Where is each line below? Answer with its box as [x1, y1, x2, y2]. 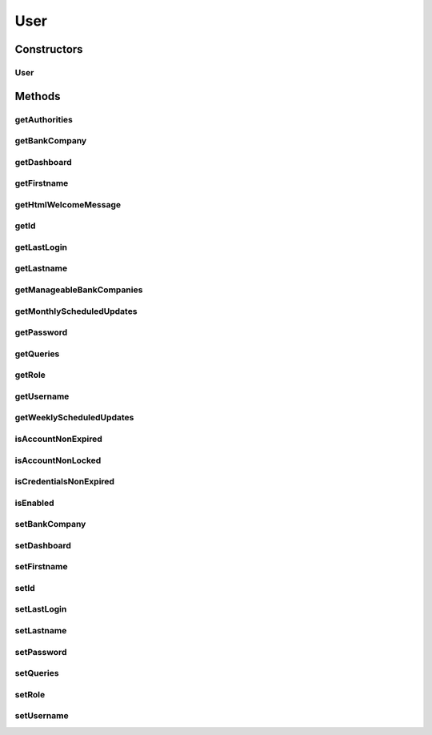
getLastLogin [14, 241, 68, 252]
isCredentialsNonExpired [14, 476, 115, 488]
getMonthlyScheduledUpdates [14, 305, 138, 316]
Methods [14, 89, 61, 103]
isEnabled [14, 497, 55, 508]
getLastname [14, 263, 68, 274]
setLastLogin [14, 604, 67, 615]
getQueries [14, 348, 60, 359]
